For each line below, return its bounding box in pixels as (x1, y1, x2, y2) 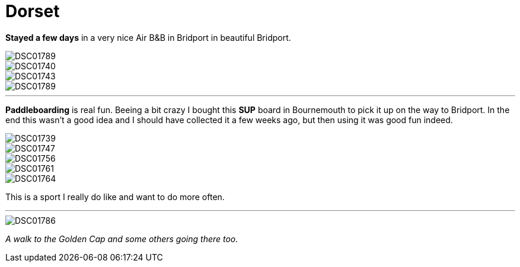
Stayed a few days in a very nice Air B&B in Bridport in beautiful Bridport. (5, 32, 291, 43)
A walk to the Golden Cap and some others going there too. (5, 233, 238, 244)
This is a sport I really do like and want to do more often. (5, 191, 225, 202)
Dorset (5, 1, 60, 21)
